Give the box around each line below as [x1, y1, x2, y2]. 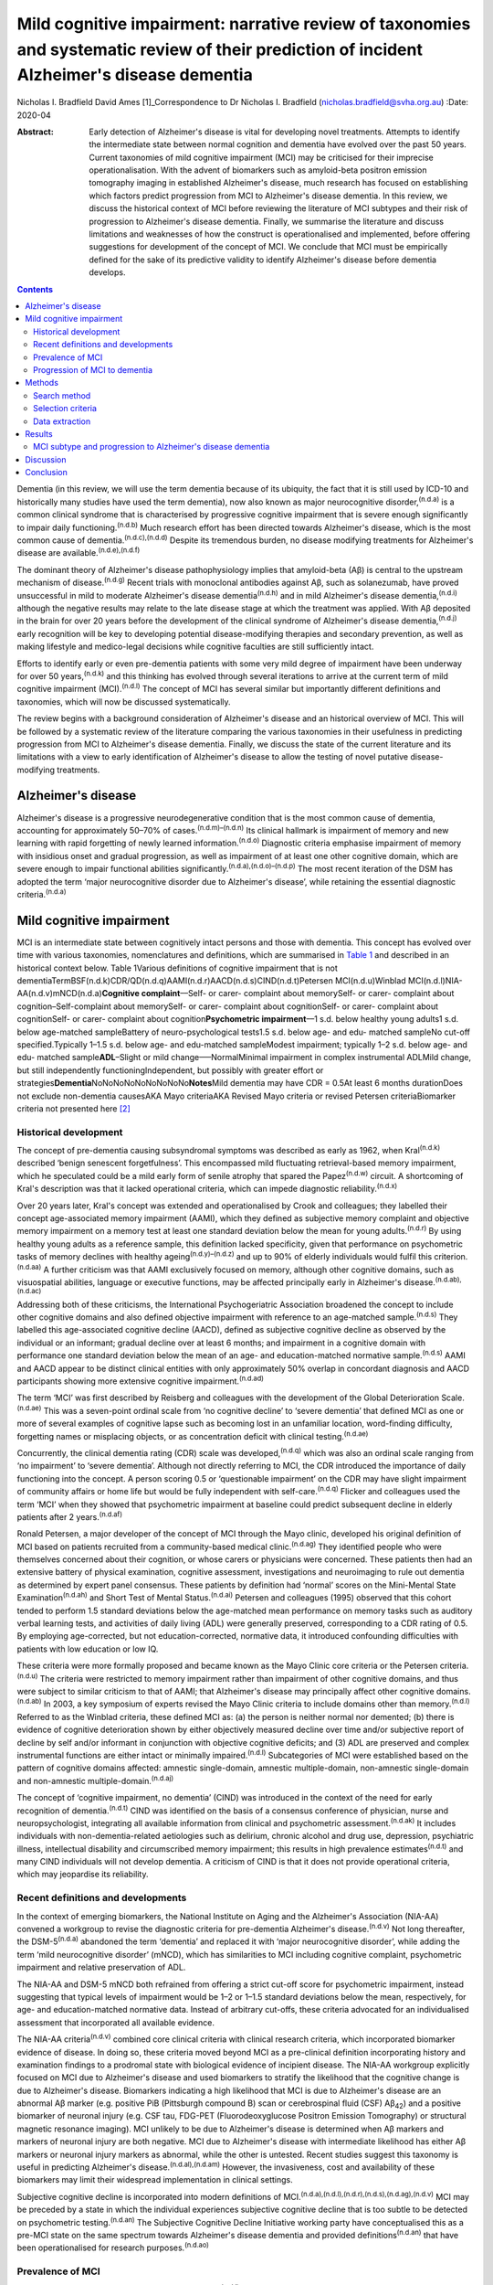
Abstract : [16, 126, 54, 137]
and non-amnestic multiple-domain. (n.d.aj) [16, 1774, 173, 1786]
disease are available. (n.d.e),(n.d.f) [16, 546, 141, 558]
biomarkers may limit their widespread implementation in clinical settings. [16, 2174, 293, 2185]
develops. [89, 267, 126, 278]
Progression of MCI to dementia [33, 364, 153, 375]
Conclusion [25, 467, 68, 478]
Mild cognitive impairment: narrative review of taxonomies [16, 14, 471, 34]
